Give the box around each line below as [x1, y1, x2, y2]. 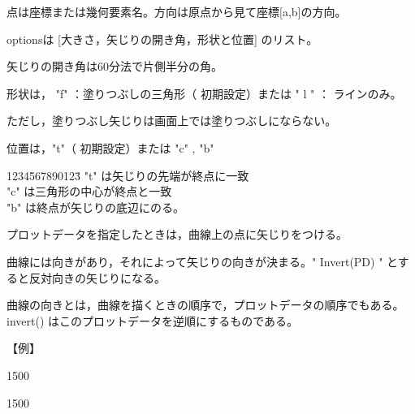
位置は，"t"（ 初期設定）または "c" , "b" [6, 139, 214, 156]
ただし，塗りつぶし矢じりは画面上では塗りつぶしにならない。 [6, 112, 337, 129]
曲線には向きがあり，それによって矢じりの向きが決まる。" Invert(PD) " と [6, 252, 398, 270]
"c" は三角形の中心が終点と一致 [6, 183, 172, 200]
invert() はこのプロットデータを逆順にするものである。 [6, 312, 298, 329]
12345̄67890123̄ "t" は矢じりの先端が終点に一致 [6, 166, 249, 183]
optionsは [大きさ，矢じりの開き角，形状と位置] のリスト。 [6, 30, 318, 47]
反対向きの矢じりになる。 [28, 269, 166, 286]
